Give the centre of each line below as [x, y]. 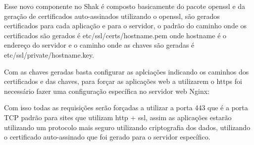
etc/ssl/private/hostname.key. [49, 54]
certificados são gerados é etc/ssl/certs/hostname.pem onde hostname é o [115, 35]
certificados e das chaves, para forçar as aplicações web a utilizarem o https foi [123, 81]
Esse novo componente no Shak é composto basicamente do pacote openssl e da [125, 6]
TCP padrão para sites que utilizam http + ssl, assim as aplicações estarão [118, 117]
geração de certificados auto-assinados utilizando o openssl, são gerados [112, 16]
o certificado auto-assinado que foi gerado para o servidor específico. [107, 137]
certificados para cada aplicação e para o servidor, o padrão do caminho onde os [126, 26]
